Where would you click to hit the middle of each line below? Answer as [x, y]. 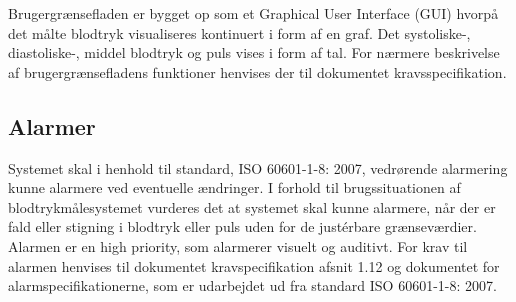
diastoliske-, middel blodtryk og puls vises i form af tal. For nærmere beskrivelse [254, 52]
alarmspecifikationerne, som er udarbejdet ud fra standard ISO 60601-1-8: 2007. [252, 285]
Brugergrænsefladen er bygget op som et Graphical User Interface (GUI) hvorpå [253, 13]
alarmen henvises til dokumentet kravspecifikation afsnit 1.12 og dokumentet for [254, 265]
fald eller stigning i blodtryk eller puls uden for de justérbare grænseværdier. [242, 226]
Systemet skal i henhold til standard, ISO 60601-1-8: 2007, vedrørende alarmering [258, 167]
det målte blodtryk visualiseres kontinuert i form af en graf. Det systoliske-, [239, 32]
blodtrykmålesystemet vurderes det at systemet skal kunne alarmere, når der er [252, 206]
